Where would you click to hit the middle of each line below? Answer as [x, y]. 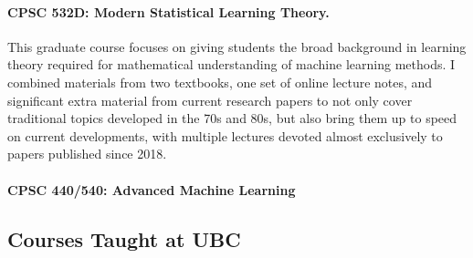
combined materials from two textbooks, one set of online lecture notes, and [220, 82]
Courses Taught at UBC [124, 238]
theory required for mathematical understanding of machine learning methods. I [231, 64]
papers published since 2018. [87, 154]
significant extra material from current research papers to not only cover [210, 100]
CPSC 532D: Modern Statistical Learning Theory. [168, 11]
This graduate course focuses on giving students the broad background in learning [237, 46]
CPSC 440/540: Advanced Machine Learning [152, 189]
